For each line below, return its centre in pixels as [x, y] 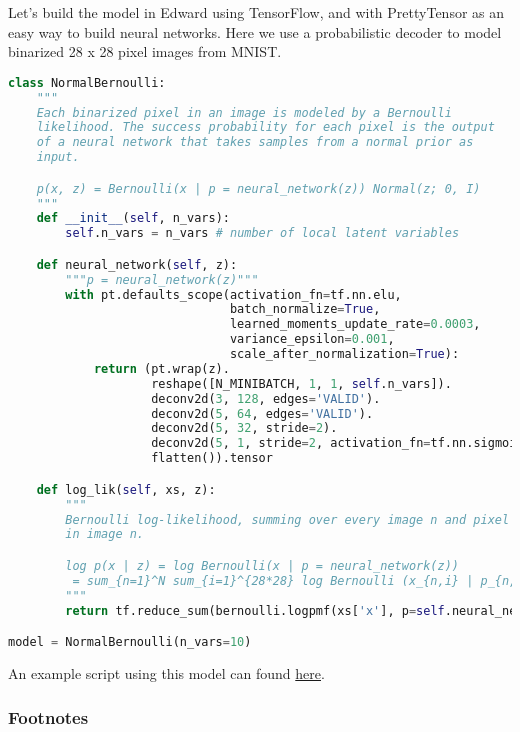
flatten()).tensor [212, 458]
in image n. [105, 534]
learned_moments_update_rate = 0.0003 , [355, 324]
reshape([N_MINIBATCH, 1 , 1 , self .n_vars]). [301, 383]
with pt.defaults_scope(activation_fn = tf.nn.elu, [233, 294]
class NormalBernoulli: [87, 82]
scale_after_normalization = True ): [344, 354]
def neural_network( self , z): [137, 264]
